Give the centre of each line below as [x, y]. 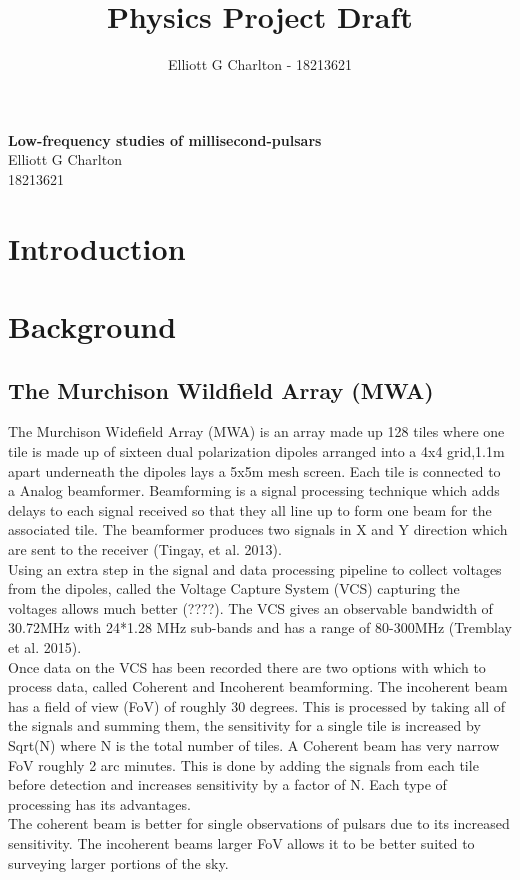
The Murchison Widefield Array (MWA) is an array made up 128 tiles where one [256, 431]
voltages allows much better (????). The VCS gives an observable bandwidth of [250, 607]
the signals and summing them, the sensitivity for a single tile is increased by [244, 725]
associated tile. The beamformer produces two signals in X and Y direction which [258, 529]
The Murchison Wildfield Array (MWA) [221, 389]
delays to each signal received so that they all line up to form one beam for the [250, 509]
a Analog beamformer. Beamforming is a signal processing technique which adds [254, 490]
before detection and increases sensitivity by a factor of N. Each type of [227, 784]
